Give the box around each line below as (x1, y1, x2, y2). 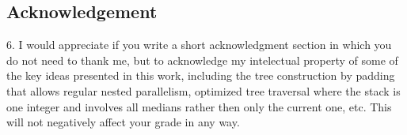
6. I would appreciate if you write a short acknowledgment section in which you (6, 36, 392, 53)
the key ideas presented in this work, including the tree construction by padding (6, 67, 395, 84)
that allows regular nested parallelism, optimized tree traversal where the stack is (6, 82, 401, 99)
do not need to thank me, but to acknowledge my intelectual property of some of (6, 51, 398, 68)
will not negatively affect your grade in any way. (6, 114, 240, 130)
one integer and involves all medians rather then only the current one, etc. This (6, 98, 392, 114)
